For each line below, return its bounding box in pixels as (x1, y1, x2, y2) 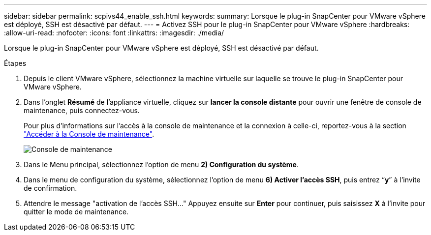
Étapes (4, 59, 27, 67)
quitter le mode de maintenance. (24, 207, 129, 216)
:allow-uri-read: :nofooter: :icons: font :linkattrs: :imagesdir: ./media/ (4, 29, 224, 37)
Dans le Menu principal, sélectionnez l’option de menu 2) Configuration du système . (24, 160, 299, 169)
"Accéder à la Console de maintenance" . (24, 130, 154, 138)
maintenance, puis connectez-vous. (24, 106, 140, 115)
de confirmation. (24, 184, 77, 192)
